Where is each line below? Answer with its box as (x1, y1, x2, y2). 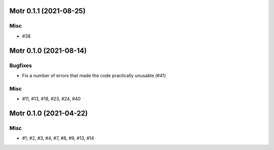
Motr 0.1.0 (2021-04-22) (9, 109, 88, 117)
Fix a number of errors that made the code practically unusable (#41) (22, 72, 166, 78)
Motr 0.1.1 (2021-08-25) (9, 7, 86, 15)
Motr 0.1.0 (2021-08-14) (9, 46, 87, 55)
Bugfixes (9, 62, 32, 69)
